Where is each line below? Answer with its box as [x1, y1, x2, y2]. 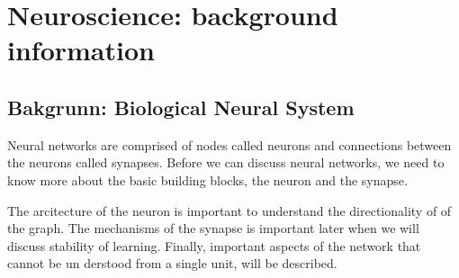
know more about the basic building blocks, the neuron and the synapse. [7, 170, 408, 189]
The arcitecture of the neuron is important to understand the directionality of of [7, 201, 452, 220]
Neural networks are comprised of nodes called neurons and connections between [7, 135, 452, 154]
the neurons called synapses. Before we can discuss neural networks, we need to [7, 153, 445, 172]
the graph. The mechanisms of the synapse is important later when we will [7, 219, 419, 238]
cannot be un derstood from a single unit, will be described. [7, 254, 337, 273]
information [7, 31, 155, 68]
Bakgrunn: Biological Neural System [7, 93, 355, 121]
